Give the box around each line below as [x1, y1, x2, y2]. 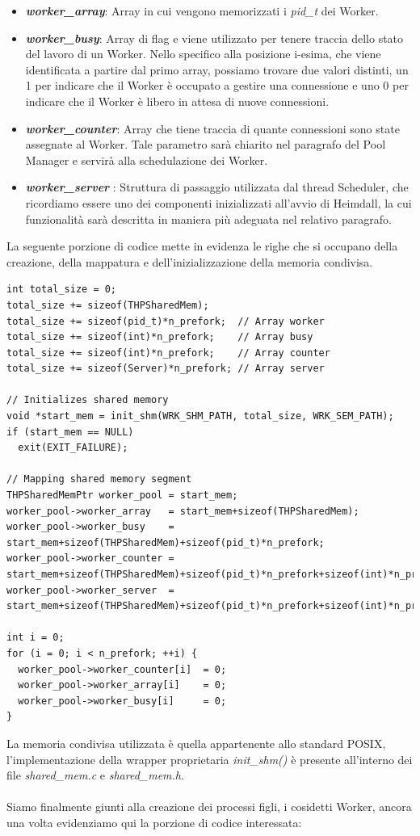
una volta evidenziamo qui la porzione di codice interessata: [6, 813, 302, 830]
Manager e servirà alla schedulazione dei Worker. [25, 151, 268, 168]
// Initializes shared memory [6, 394, 169, 406]
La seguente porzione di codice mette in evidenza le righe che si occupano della [6, 237, 398, 254]
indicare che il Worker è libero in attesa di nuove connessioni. [25, 92, 330, 109]
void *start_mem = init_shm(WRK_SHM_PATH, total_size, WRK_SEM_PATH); [6, 410, 394, 422]
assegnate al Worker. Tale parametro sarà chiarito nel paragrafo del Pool [25, 136, 386, 153]
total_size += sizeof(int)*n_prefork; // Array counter [6, 347, 330, 359]
